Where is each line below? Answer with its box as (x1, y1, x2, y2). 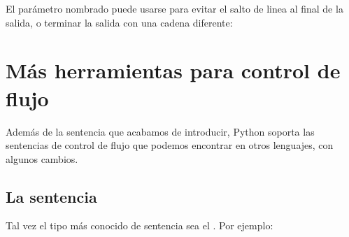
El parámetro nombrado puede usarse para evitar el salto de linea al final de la (6, 1, 343, 15)
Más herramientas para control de (6, 56, 341, 85)
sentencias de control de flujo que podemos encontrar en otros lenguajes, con (6, 138, 334, 152)
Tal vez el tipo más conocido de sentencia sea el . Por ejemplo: (6, 218, 273, 233)
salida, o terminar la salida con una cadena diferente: (6, 15, 233, 29)
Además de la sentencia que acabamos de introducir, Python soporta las (6, 124, 315, 138)
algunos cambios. (6, 151, 78, 166)
